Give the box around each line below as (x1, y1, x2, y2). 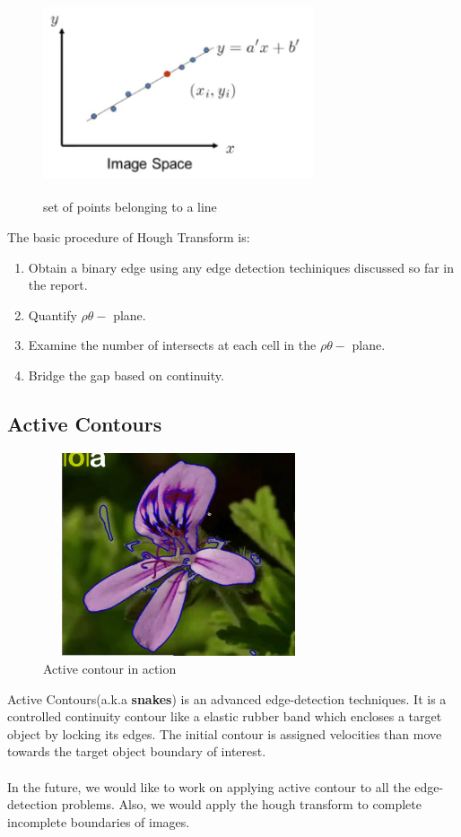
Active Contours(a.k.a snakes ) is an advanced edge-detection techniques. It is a (7, 689, 447, 708)
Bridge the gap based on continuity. (28, 365, 224, 384)
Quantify (28, 305, 77, 324)
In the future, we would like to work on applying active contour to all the (7, 777, 411, 796)
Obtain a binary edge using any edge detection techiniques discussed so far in (28, 257, 455, 276)
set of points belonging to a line (43, 197, 217, 216)
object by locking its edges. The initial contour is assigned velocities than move (7, 724, 442, 743)
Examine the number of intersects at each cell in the (28, 336, 317, 354)
